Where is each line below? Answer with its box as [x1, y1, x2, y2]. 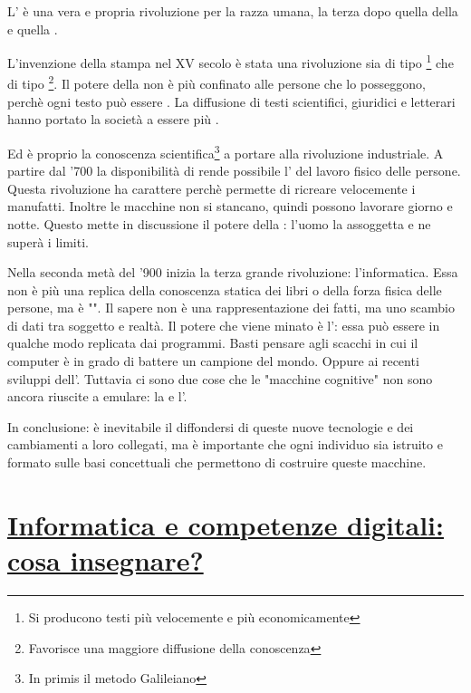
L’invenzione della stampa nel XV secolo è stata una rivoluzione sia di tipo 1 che [7, 51, 454, 72]
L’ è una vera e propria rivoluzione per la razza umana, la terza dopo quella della [7, 2, 458, 20]
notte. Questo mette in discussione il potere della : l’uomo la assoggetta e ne [7, 214, 431, 233]
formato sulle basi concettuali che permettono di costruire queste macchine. [7, 453, 427, 472]
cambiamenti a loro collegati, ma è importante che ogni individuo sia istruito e [7, 435, 443, 454]
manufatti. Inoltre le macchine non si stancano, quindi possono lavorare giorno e [7, 197, 453, 216]
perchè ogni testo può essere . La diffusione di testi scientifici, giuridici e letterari [7, 91, 456, 111]
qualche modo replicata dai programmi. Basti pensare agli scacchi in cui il [7, 333, 418, 352]
